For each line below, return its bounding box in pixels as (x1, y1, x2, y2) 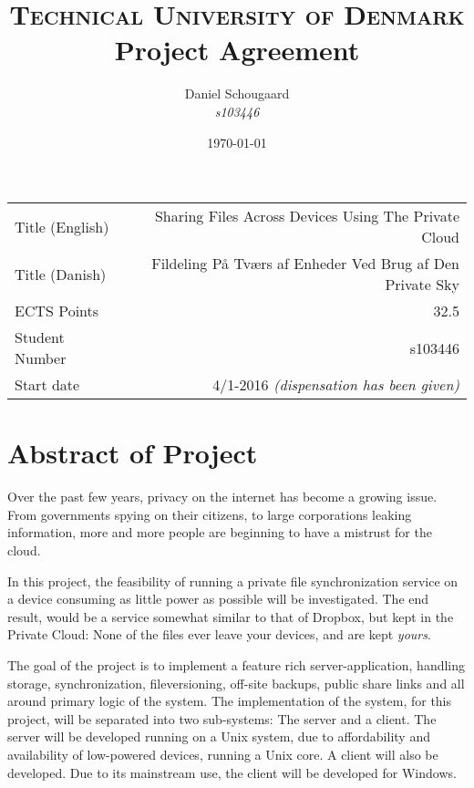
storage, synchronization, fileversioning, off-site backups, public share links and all (7, 673, 465, 692)
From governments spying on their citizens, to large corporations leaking (7, 504, 412, 524)
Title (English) (15, 215, 109, 237)
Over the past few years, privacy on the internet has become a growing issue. (7, 487, 438, 506)
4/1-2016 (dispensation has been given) (212, 374, 459, 396)
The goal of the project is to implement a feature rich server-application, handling (7, 655, 466, 674)
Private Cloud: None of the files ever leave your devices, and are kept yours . (7, 625, 431, 644)
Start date (15, 374, 80, 396)
